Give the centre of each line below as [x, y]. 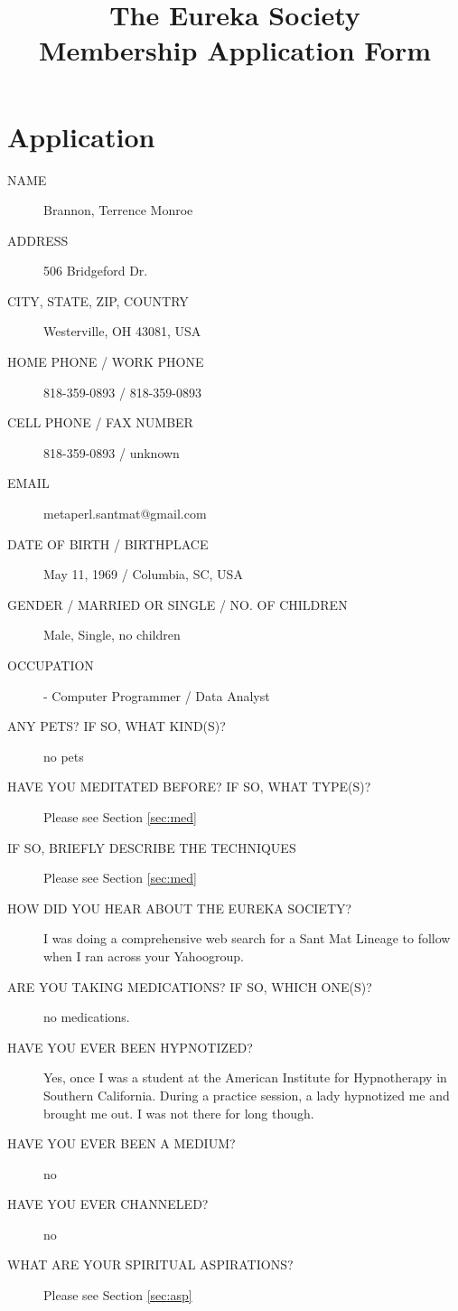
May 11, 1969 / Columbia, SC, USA [143, 574]
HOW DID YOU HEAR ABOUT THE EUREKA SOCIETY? [180, 908]
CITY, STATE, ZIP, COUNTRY [98, 300]
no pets [64, 756]
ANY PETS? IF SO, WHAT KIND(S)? [117, 726]
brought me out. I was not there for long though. [179, 1113]
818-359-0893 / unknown [112, 452]
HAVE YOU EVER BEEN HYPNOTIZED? [130, 1047]
